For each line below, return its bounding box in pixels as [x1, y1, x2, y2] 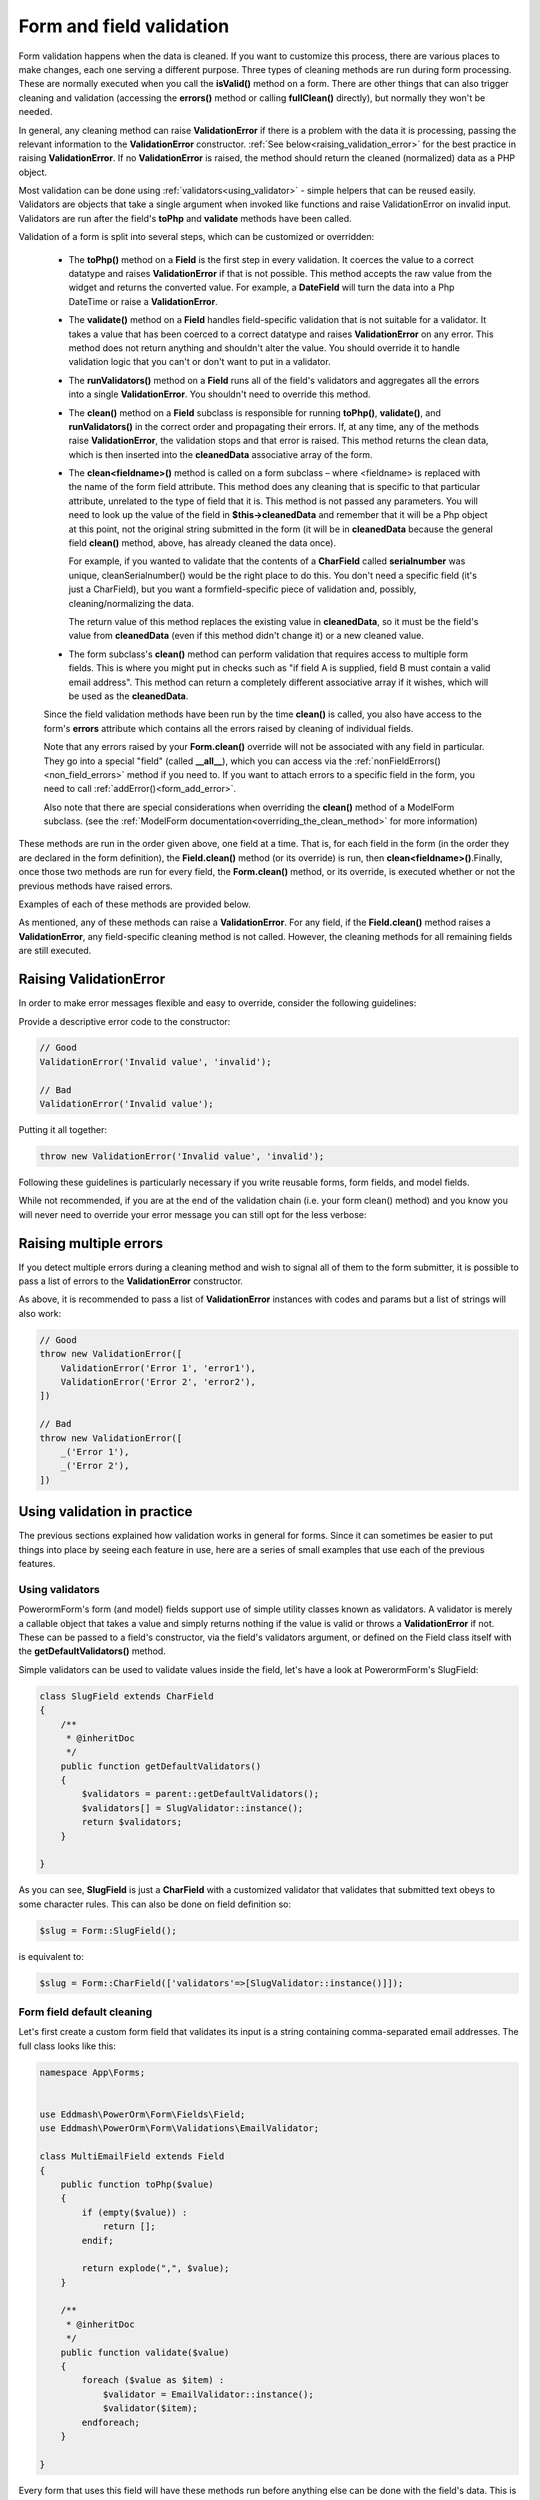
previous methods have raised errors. [18, 880, 174, 892]
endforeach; [81, 2416, 140, 2428]
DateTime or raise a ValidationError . [68, 295, 219, 307]
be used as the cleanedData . [68, 690, 189, 702]
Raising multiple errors [18, 1235, 164, 1252]
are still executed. [18, 945, 92, 957]
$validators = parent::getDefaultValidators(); [81, 1788, 320, 1800]
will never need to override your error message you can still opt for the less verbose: [18, 1208, 367, 1220]
